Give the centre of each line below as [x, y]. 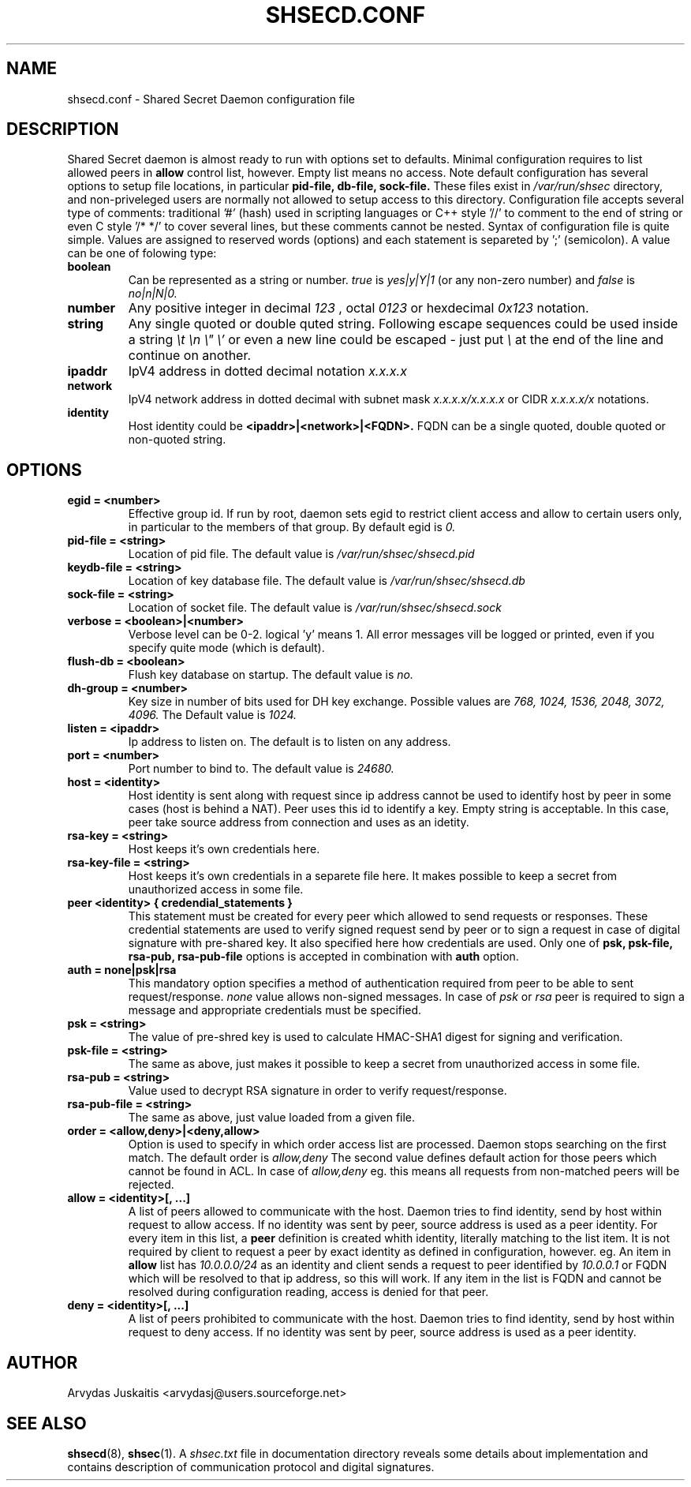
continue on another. [190, 356]
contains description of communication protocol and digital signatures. [251, 1466]
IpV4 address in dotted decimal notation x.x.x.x [267, 371]
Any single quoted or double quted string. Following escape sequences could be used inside [403, 324]
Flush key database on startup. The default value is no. [271, 675]
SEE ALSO [47, 1423]
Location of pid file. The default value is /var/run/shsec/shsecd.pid [301, 554]
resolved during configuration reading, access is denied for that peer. [308, 1292]
